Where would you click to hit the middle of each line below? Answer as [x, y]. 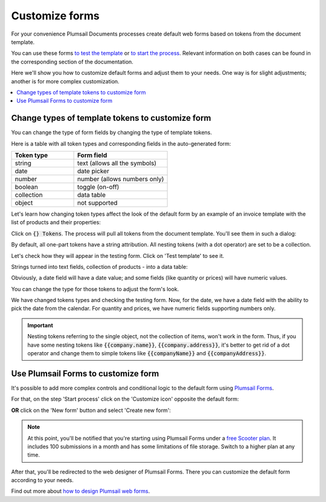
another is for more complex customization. [66, 81]
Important [40, 325]
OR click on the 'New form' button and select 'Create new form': [91, 410]
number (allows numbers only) [120, 179]
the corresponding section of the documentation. [72, 62]
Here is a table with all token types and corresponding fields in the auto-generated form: [121, 143]
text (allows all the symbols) [117, 163]
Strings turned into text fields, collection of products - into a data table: [100, 266]
